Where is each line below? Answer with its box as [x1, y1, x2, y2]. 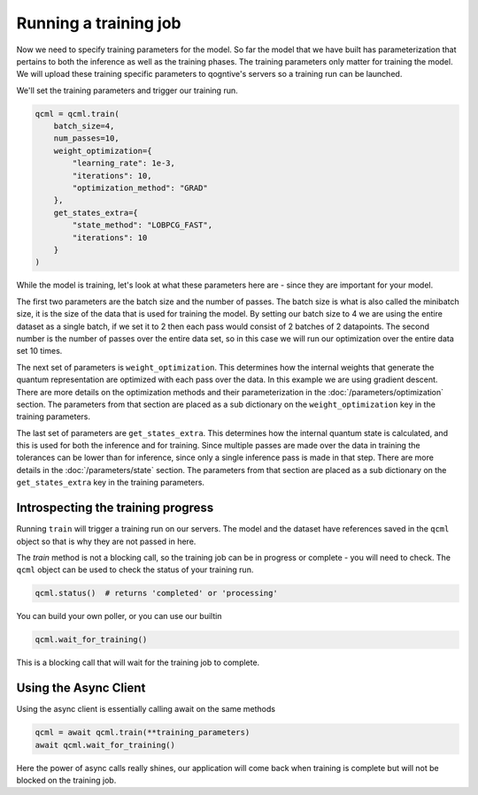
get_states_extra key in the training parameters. [16, 478, 205, 488]
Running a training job [16, 13, 181, 33]
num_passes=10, [53, 134, 119, 143]
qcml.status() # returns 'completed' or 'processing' [35, 588, 278, 599]
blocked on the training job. [16, 775, 117, 785]
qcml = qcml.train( [35, 109, 119, 118]
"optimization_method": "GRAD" [72, 183, 208, 194]
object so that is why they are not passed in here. [16, 536, 197, 547]
